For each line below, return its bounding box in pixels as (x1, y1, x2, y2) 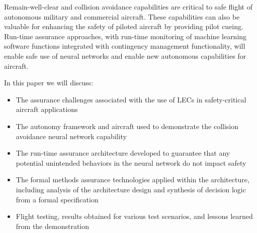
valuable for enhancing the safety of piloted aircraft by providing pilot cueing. (4, 21, 243, 32)
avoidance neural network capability (16, 131, 127, 141)
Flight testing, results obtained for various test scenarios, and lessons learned (16, 211, 253, 221)
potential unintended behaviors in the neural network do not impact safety (16, 157, 246, 168)
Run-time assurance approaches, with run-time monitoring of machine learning (4, 31, 247, 41)
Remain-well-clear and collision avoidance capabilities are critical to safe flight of (4, 2, 253, 12)
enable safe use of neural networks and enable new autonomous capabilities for (4, 50, 246, 61)
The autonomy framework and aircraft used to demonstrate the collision (16, 121, 238, 131)
